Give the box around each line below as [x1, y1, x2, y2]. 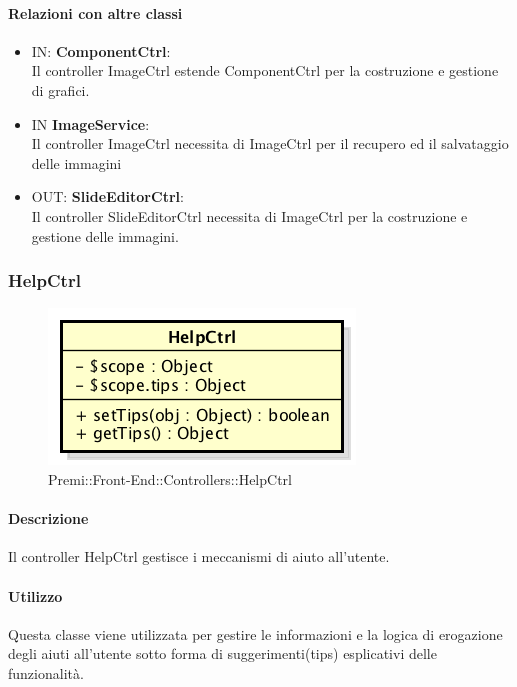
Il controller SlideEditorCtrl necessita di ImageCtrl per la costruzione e [31, 205, 468, 226]
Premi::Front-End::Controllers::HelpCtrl [48, 468, 292, 489]
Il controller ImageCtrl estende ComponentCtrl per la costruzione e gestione [31, 60, 499, 81]
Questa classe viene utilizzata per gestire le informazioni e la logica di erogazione [8, 623, 503, 644]
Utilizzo [8, 585, 63, 606]
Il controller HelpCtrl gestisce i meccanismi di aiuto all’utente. [8, 546, 390, 567]
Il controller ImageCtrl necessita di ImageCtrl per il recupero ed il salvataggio [31, 133, 509, 154]
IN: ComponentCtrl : [31, 40, 171, 61]
